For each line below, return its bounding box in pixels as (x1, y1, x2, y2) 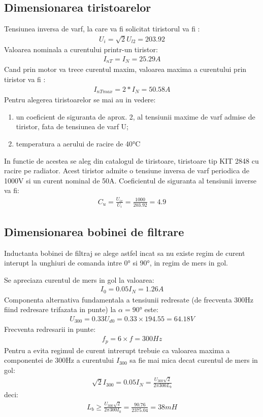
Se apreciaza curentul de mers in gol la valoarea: (4, 274, 154, 285)
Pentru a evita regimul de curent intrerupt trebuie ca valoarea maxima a (4, 345, 230, 355)
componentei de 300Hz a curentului (4, 355, 114, 365)
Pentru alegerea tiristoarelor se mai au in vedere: (4, 94, 156, 105)
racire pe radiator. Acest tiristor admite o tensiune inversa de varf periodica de (4, 165, 249, 176)
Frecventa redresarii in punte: (4, 324, 96, 334)
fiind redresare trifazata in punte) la (4, 304, 116, 315)
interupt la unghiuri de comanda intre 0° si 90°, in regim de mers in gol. (4, 257, 228, 268)
